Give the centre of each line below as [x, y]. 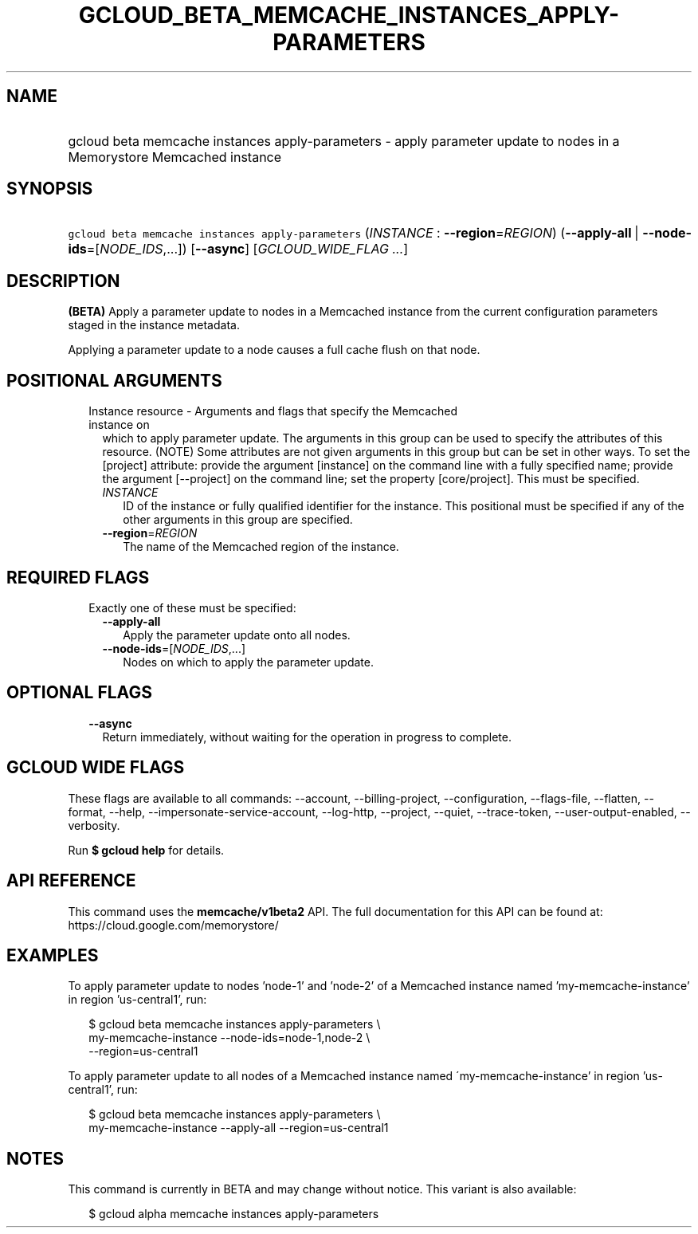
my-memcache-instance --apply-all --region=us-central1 [239, 1128]
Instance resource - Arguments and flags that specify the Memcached [273, 411]
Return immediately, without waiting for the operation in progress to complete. [307, 737]
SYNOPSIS [50, 189]
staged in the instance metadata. [154, 325]
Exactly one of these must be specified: [192, 607]
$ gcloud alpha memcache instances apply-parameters [234, 1214]
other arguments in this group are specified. [238, 520]
